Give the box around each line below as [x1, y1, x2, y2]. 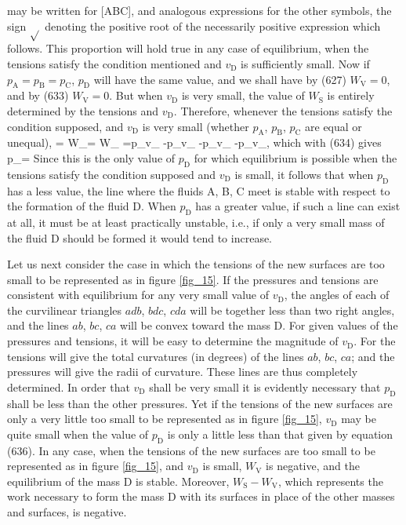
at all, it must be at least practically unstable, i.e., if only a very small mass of [7, 213, 385, 230]
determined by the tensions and [7, 102, 159, 118]
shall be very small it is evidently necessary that [149, 378, 381, 395]
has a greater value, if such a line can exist [195, 198, 401, 214]
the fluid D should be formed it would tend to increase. [7, 229, 273, 246]
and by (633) [7, 87, 69, 104]
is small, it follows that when [234, 166, 374, 182]
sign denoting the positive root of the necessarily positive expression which [7, 17, 381, 34]
